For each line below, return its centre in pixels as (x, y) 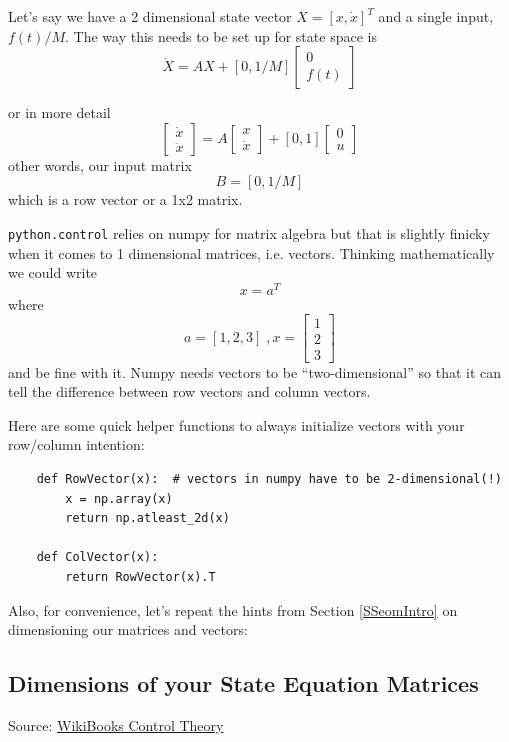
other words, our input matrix (100, 164)
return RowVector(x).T (140, 576)
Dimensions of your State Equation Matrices (243, 683)
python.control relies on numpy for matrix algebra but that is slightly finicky (249, 232)
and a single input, (436, 16)
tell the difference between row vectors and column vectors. (189, 391)
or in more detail (59, 112)
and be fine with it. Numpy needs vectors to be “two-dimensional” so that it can (255, 371)
